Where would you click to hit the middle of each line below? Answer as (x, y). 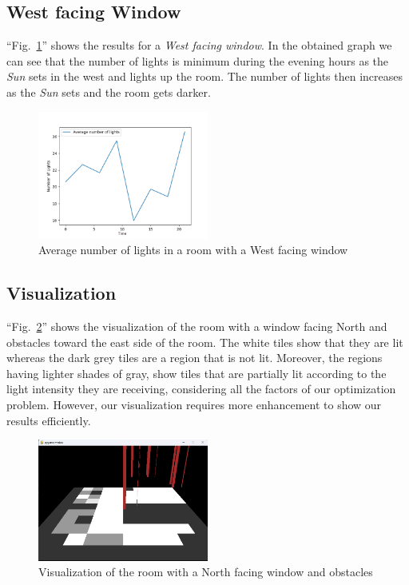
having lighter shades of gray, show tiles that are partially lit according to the (197, 373)
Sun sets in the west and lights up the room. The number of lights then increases (204, 76)
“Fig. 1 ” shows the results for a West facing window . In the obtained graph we (199, 45)
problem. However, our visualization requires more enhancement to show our (194, 404)
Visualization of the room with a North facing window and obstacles (206, 572)
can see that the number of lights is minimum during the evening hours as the (198, 60)
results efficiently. (49, 420)
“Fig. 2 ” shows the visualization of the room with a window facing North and (197, 326)
